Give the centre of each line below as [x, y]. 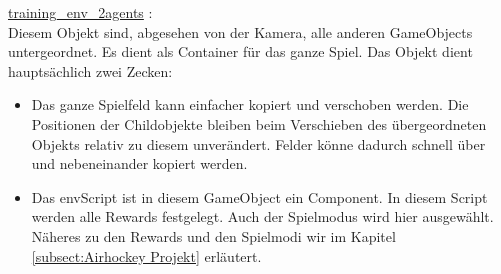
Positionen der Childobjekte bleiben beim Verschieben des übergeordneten [259, 123]
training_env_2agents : [80, 12]
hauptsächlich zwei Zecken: [90, 70]
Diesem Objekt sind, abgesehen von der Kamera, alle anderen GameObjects [240, 31]
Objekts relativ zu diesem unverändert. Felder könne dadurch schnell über [258, 143]
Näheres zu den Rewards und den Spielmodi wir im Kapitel [213, 235]
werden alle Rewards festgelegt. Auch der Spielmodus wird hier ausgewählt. [262, 216]
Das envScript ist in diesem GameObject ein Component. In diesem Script [259, 196]
